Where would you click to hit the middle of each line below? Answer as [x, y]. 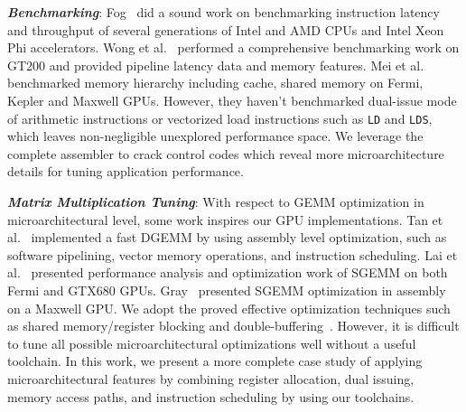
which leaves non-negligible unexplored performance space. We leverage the [215, 136]
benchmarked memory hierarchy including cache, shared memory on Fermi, [215, 83]
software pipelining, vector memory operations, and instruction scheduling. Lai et [233, 254]
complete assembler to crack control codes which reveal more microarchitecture [226, 153]
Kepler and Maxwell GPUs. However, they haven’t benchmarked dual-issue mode [232, 100]
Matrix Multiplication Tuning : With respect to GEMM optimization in [216, 201]
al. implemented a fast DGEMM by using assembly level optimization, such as [227, 237]
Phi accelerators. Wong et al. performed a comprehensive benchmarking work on [233, 47]
